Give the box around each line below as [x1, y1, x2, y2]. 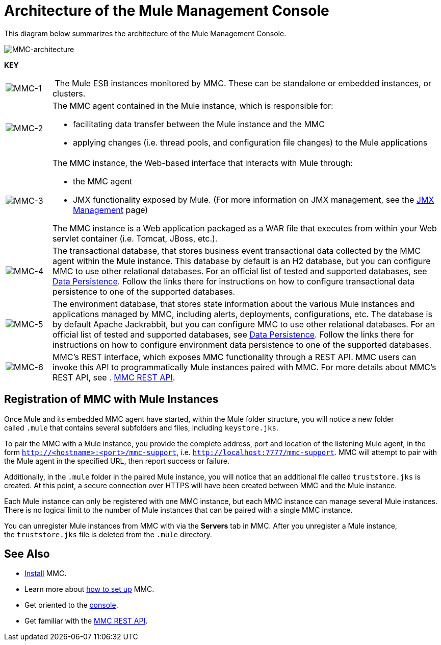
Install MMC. [24, 569, 67, 578]
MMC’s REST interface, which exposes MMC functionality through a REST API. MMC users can [52, 351, 417, 362]
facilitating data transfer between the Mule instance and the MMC [72, 118, 325, 129]
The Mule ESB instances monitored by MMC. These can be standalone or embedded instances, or [55, 78, 432, 88]
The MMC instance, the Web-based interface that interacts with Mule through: [52, 157, 353, 168]
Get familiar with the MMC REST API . [24, 616, 148, 626]
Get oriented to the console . [24, 601, 118, 610]
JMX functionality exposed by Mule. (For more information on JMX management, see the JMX [72, 194, 434, 205]
